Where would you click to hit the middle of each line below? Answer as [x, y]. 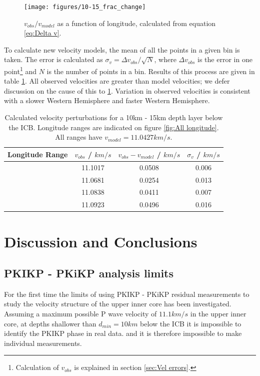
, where [165, 59]
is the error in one [225, 59]
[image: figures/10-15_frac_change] [85, 7]
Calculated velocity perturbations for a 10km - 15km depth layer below [114, 117]
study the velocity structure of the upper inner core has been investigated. [118, 304]
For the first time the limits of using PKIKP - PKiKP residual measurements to [127, 294]
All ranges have [79, 137]
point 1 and [20, 70]
